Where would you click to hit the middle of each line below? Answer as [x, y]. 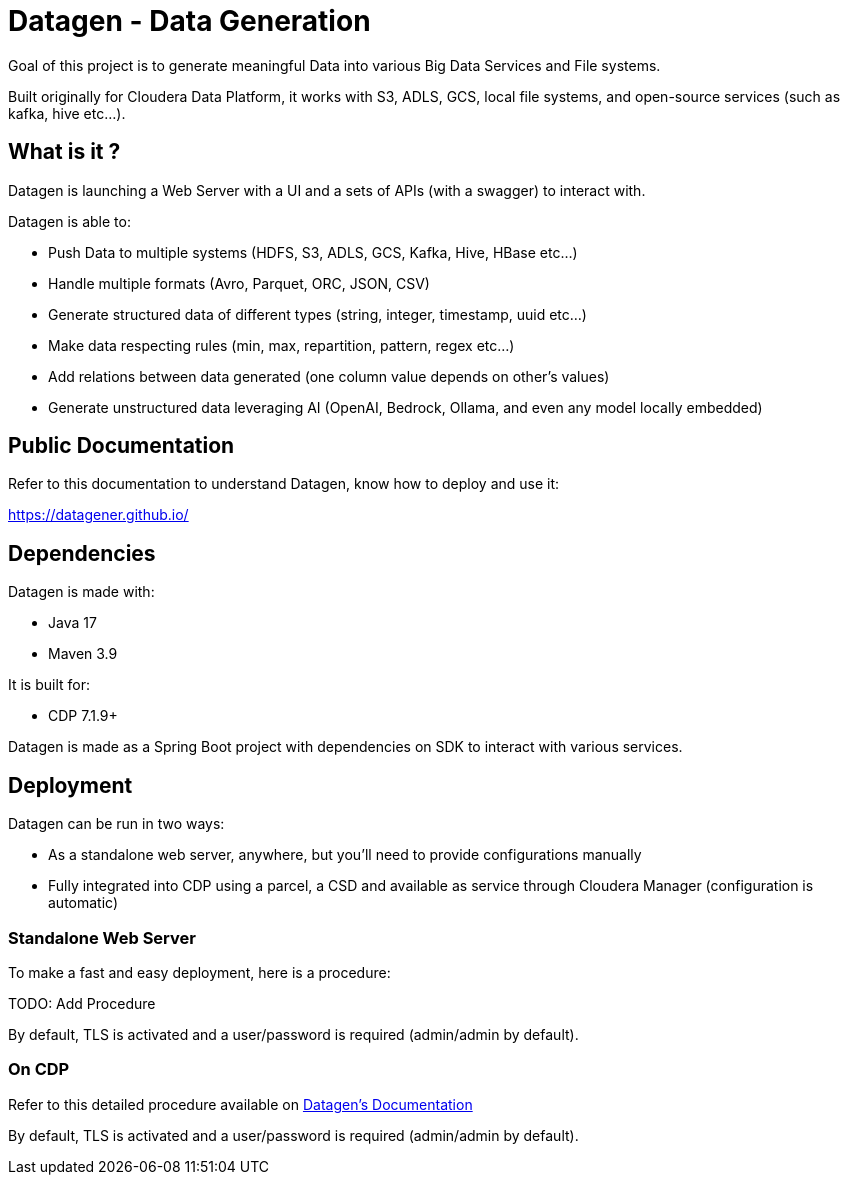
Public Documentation [121, 446]
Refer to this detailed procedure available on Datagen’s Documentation [240, 1104]
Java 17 [72, 623]
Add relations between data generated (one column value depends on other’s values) [329, 376]
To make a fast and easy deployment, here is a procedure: [199, 972]
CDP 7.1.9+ [83, 716]
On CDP [39, 1069]
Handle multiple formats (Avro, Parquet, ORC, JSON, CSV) [239, 283]
